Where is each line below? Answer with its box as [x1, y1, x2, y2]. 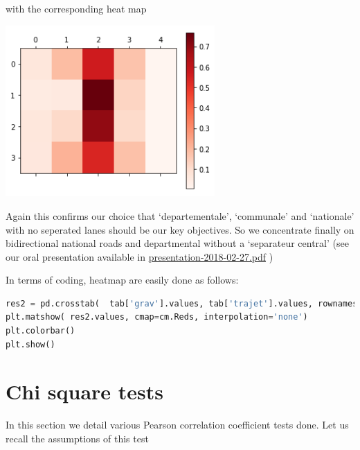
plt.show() [6, 339, 55, 349]
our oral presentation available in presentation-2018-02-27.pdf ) [6, 249, 273, 263]
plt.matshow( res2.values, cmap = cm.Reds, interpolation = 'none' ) [6, 312, 308, 322]
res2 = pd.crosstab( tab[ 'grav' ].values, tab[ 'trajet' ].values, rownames [6, 298, 358, 309]
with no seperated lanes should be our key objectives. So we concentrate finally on [6, 222, 354, 236]
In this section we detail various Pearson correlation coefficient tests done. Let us [6, 417, 349, 432]
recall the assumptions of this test [6, 431, 149, 445]
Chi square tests [6, 377, 164, 406]
